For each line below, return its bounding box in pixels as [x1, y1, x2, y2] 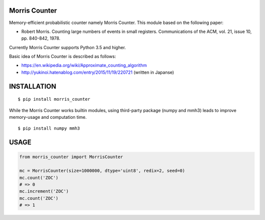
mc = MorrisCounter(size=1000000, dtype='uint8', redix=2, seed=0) [19, 168, 185, 174]
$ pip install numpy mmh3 [18, 126, 80, 131]
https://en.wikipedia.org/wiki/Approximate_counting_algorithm [21, 62, 147, 68]
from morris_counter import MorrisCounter [19, 154, 123, 160]
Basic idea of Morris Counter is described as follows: [9, 54, 116, 59]
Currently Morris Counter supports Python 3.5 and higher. [9, 44, 126, 50]
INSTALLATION [9, 82, 56, 90]
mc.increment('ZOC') [19, 189, 69, 194]
